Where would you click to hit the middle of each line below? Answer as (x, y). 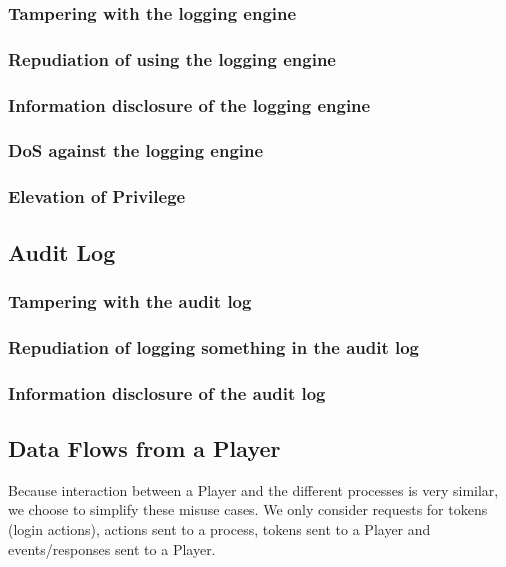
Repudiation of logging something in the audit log (214, 346)
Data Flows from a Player (144, 447)
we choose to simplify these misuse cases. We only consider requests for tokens (248, 509)
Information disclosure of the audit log (167, 392)
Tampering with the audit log (130, 300)
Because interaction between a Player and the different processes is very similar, (253, 489)
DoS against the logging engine (136, 150)
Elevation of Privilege (97, 196)
